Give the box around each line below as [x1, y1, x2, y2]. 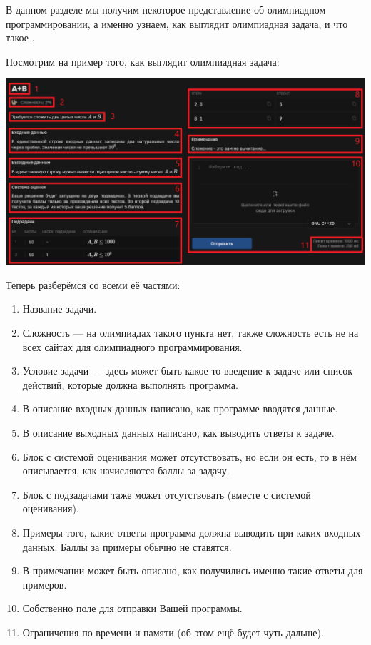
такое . [6, 30, 35, 45]
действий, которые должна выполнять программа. [22, 377, 238, 392]
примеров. [22, 577, 67, 591]
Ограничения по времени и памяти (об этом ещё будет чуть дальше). [22, 624, 324, 639]
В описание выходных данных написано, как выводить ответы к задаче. [22, 425, 335, 440]
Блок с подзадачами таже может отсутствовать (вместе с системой [22, 487, 311, 502]
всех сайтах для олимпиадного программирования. [22, 339, 243, 354]
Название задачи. [22, 301, 97, 316]
